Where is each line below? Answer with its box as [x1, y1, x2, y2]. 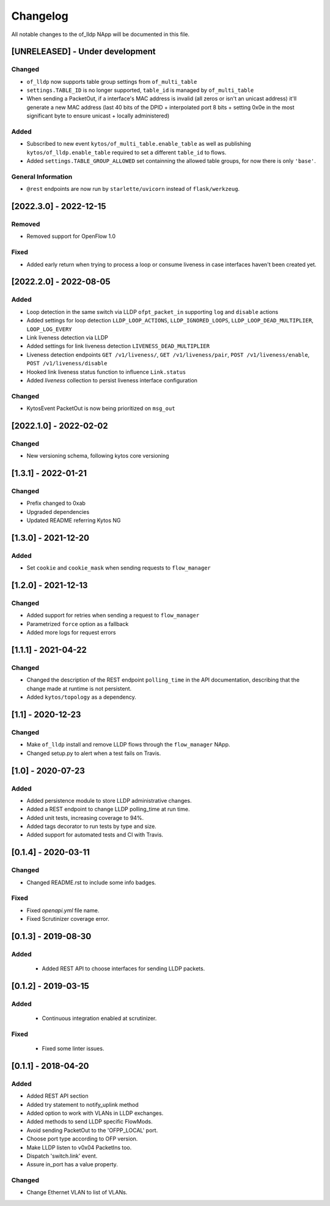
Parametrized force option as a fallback [26, 620, 129, 627]
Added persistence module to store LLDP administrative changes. [26, 797, 192, 804]
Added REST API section [26, 1092, 89, 1100]
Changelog [11, 9, 68, 23]
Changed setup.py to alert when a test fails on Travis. [26, 750, 161, 757]
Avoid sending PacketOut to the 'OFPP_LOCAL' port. [26, 1126, 158, 1134]
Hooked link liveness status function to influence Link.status [26, 368, 186, 376]
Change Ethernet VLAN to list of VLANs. [26, 1189, 128, 1196]
